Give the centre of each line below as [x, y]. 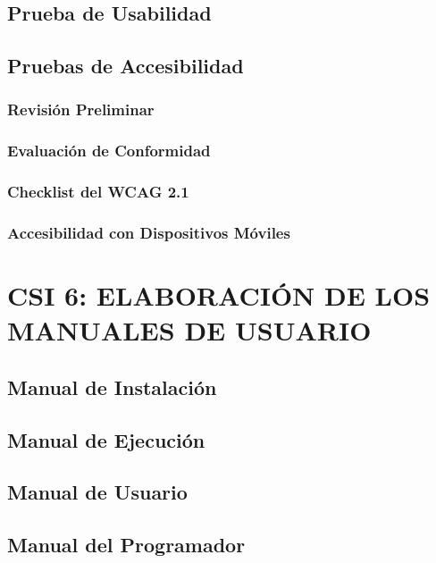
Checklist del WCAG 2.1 [98, 192]
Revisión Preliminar [81, 109]
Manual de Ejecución [106, 439]
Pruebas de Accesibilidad [126, 66]
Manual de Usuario [97, 492]
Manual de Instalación [112, 387]
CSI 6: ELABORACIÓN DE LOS [219, 295]
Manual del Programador [126, 545]
